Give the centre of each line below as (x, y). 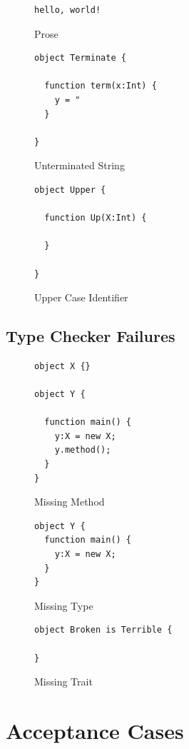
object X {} (62, 366)
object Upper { (70, 190)
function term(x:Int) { (101, 86)
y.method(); (83, 450)
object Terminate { (80, 58)
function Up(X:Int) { (96, 218)
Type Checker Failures (91, 336)
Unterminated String (80, 165)
